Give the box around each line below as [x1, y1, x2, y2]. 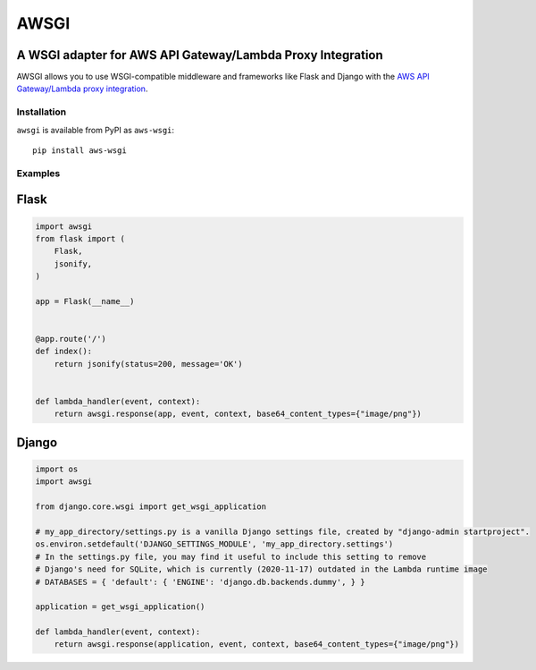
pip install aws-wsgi [32, 145, 127, 156]
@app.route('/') [35, 334, 107, 344]
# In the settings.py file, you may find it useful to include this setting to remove [35, 551, 427, 562]
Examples [16, 166, 61, 179]
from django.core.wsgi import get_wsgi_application [35, 502, 267, 512]
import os [35, 464, 79, 474]
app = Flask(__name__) [35, 296, 135, 306]
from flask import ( [35, 233, 125, 243]
